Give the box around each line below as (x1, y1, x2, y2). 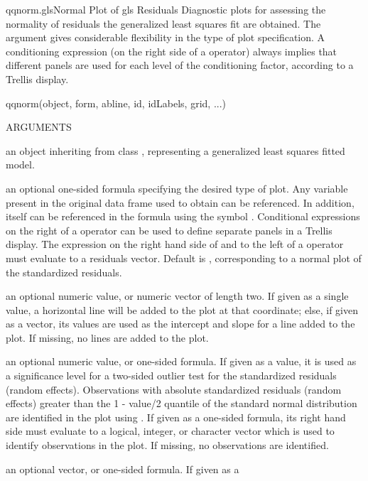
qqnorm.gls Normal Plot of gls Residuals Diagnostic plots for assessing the (6, 2, 326, 16)
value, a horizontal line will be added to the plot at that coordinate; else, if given (6, 302, 359, 317)
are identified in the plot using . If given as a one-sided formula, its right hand (6, 409, 346, 424)
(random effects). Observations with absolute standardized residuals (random (6, 382, 342, 396)
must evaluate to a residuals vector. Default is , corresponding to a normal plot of (6, 250, 362, 265)
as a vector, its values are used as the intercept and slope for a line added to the (6, 316, 355, 331)
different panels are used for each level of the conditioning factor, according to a (6, 58, 354, 72)
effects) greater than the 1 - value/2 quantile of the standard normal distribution (6, 396, 357, 411)
